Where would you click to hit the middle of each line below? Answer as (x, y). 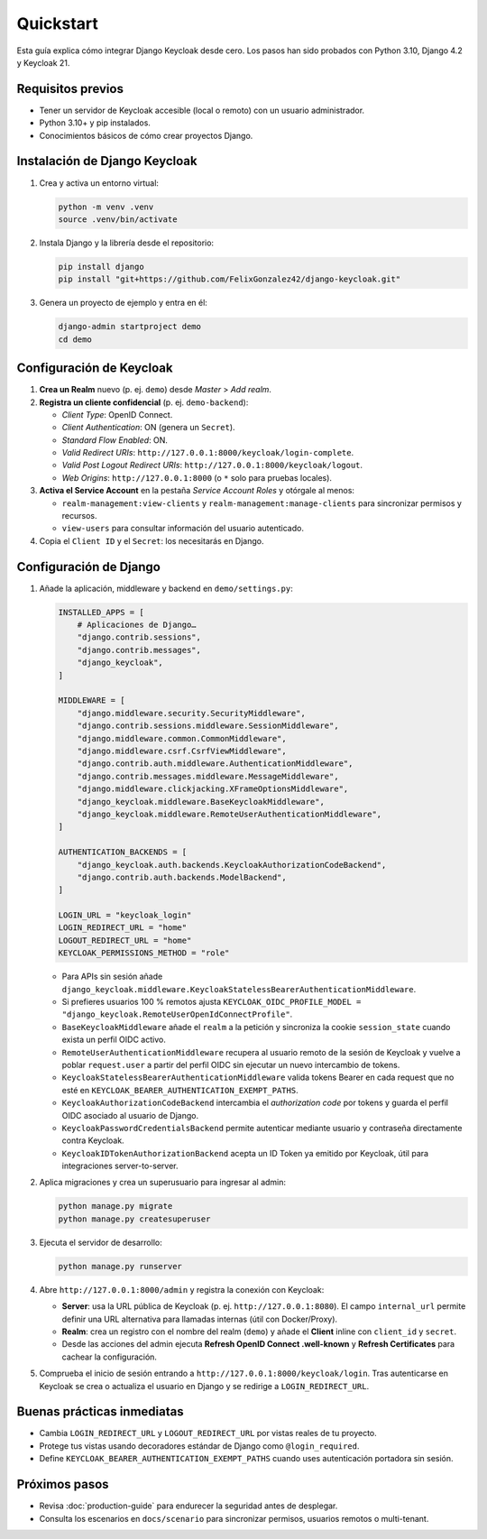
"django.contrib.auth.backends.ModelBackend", (182, 877)
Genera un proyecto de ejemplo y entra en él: (123, 303)
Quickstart (58, 23)
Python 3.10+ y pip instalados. (95, 123)
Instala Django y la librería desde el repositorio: (127, 243)
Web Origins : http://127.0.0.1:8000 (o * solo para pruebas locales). (197, 477)
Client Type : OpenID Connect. (117, 414)
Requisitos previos (70, 89)
